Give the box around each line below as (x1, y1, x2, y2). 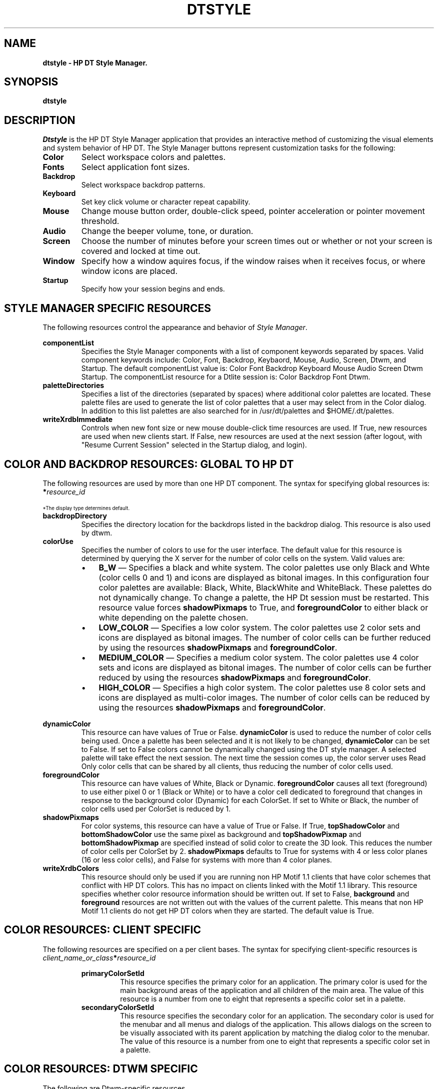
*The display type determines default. (42, 505, 130, 511)
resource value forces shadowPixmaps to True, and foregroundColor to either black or (98, 602, 428, 612)
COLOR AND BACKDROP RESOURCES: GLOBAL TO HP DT (4, 457, 294, 470)
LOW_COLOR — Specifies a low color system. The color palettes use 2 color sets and (98, 622, 420, 632)
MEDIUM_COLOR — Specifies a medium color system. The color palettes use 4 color (98, 652, 419, 662)
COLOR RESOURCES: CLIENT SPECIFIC (4, 923, 201, 936)
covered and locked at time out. (81, 246, 200, 256)
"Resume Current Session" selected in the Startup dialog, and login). (81, 440, 307, 449)
